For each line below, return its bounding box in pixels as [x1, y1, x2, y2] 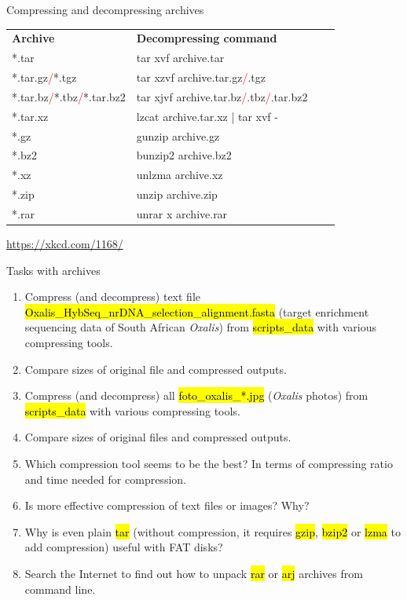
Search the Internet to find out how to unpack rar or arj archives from [24, 565, 363, 581]
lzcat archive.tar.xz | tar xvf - [136, 108, 278, 124]
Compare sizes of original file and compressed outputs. [24, 360, 287, 377]
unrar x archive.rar [136, 205, 228, 221]
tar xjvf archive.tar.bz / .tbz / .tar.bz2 [136, 88, 308, 104]
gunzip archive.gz [136, 127, 220, 144]
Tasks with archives [6, 262, 101, 278]
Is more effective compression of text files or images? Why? [24, 497, 310, 514]
